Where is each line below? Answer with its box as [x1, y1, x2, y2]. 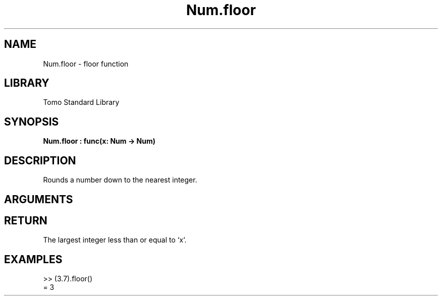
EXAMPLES [4, 253, 63, 266]
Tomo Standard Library [43, 98, 120, 107]
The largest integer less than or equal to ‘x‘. [43, 235, 187, 245]
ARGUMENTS [4, 193, 73, 206]
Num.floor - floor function [43, 59, 129, 68]
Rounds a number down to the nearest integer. [43, 175, 197, 185]
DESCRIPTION [4, 154, 76, 167]
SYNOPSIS [4, 115, 59, 128]
